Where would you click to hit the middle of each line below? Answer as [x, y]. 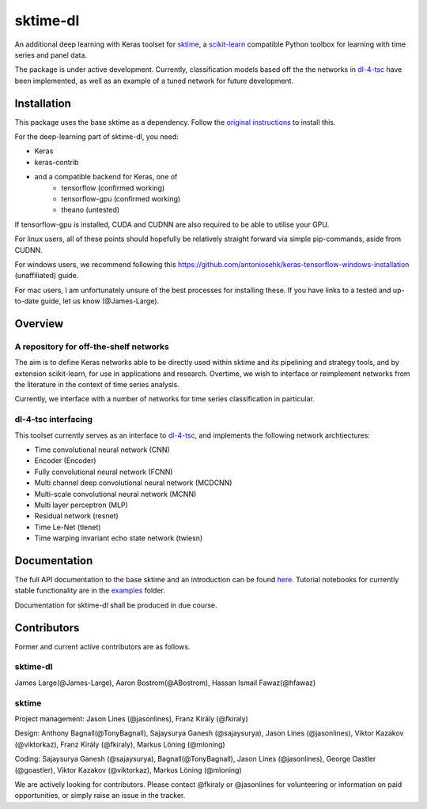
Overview [39, 324]
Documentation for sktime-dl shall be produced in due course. [116, 605]
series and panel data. [51, 55]
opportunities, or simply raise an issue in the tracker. [100, 796]
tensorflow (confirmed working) [113, 188]
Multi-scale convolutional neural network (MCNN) [115, 494]
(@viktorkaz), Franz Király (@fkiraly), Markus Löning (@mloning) [120, 744]
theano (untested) [91, 210]
